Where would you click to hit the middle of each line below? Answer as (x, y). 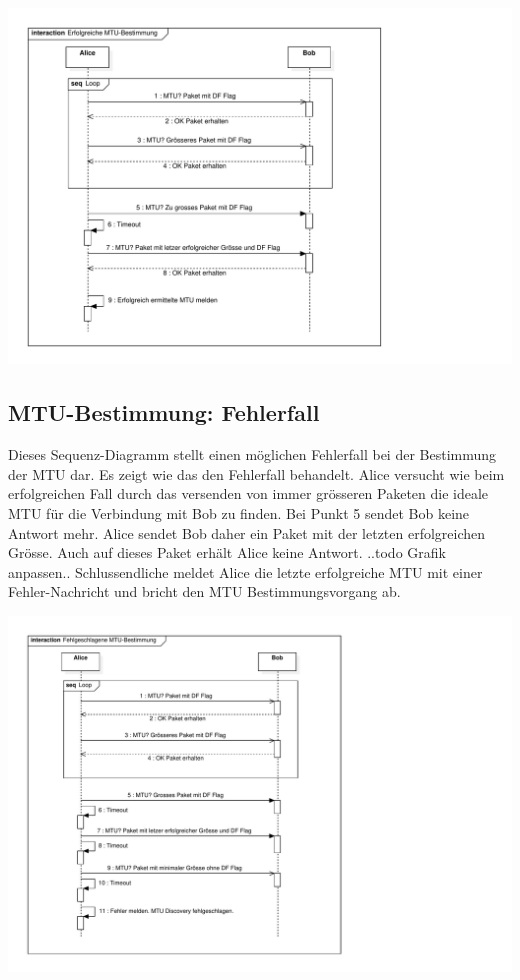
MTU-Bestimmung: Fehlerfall (164, 412)
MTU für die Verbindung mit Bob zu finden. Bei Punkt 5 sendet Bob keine (239, 512)
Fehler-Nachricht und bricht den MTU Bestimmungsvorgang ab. (204, 591)
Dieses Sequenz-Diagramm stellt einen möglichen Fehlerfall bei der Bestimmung (252, 454)
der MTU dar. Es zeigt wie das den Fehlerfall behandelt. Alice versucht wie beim (256, 473)
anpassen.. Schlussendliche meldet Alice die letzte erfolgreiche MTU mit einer (245, 571)
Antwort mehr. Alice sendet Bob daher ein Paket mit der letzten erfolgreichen (247, 532)
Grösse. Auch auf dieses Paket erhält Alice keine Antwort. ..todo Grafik (227, 552)
